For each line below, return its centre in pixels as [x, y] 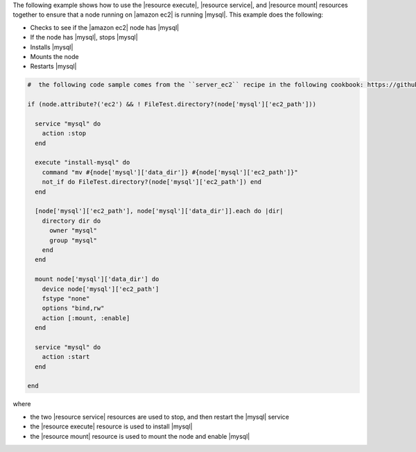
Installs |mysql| [52, 47]
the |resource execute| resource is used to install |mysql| [111, 426]
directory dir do [71, 221]
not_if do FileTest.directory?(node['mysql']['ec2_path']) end [152, 182]
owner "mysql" [73, 231]
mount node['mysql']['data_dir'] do [97, 279]
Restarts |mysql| [53, 67]
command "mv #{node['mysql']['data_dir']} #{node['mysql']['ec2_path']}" [170, 172]
